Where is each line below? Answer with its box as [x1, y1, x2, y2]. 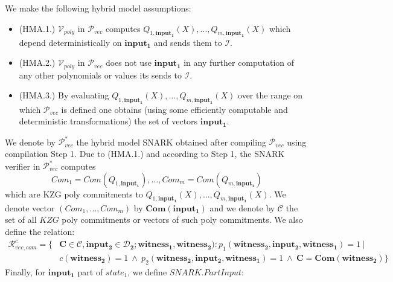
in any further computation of [184, 56, 295, 69]
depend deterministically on [19, 36, 122, 48]
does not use [105, 56, 152, 69]
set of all [5, 213, 37, 226]
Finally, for [5, 265, 46, 278]
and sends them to [153, 36, 222, 48]
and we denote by [209, 201, 275, 214]
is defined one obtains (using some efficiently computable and [61, 103, 288, 115]
